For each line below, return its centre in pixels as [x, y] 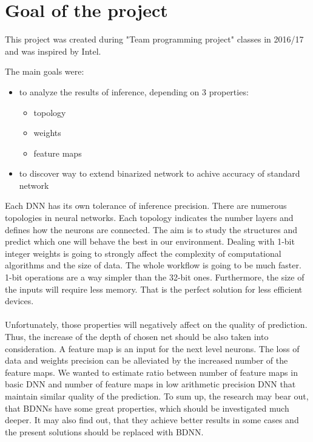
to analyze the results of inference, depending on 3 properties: [134, 91]
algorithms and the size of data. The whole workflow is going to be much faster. [153, 265]
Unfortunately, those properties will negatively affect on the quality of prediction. [156, 325]
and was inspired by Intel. [53, 51]
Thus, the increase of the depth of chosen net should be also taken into [137, 336]
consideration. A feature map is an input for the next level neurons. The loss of [152, 348]
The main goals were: [45, 71]
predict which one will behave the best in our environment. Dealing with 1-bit [150, 241]
